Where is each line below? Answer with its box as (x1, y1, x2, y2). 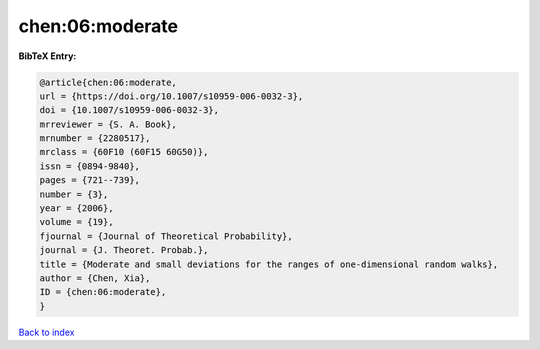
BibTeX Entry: (18, 50, 77, 62)
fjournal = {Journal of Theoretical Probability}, (39, 230, 294, 242)
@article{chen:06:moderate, (39, 76, 177, 88)
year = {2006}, (39, 203, 114, 214)
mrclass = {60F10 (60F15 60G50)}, (39, 146, 209, 158)
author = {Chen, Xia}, (39, 273, 151, 284)
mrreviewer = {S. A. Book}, (39, 118, 177, 130)
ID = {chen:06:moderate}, (39, 286, 167, 298)
